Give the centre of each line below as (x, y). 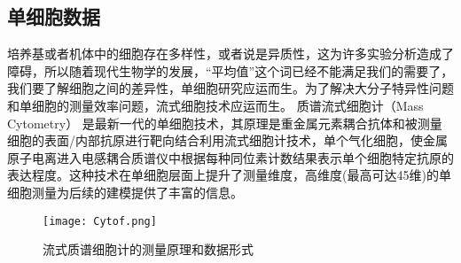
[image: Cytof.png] (100, 221)
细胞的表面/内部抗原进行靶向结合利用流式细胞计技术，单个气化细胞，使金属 (227, 140)
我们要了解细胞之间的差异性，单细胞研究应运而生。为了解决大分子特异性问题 (230, 88)
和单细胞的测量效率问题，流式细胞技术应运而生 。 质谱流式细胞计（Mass (215, 105)
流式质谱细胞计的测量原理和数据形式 (148, 249)
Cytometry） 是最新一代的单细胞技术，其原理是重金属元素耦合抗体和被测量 (225, 123)
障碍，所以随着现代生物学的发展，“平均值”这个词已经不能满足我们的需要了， (230, 70)
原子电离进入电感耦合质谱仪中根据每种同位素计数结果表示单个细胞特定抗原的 (230, 157)
